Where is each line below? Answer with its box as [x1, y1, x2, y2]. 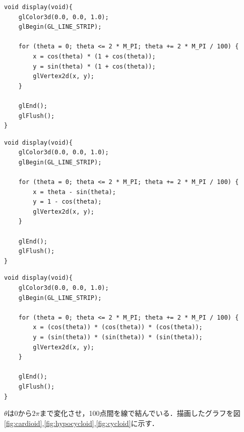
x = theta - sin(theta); [33, 188, 116, 196]
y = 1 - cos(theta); [33, 198, 102, 206]
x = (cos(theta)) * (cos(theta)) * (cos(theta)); [33, 324, 203, 331]
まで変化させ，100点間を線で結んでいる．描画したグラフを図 [39, 408, 240, 418]
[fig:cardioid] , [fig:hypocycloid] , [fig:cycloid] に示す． [4, 417, 159, 428]
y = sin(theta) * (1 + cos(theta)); [33, 63, 156, 70]
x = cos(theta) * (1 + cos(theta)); [33, 52, 156, 60]
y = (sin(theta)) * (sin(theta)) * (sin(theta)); [33, 334, 203, 341]
